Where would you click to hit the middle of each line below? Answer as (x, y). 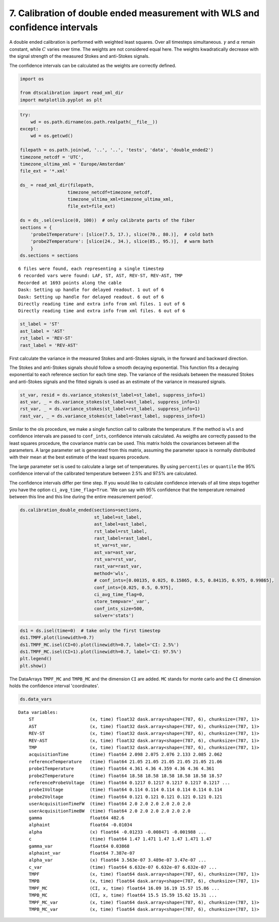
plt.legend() (36, 659)
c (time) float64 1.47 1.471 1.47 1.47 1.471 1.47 (120, 839)
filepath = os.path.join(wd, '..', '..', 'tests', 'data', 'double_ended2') (117, 150)
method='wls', (111, 573)
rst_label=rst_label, (121, 531)
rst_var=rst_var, (115, 560)
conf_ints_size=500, (119, 609)
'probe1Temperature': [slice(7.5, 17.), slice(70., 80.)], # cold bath (122, 234)
